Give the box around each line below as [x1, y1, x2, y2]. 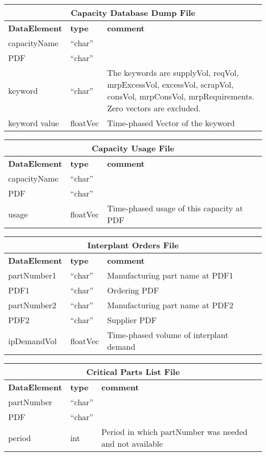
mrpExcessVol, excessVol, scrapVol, [107, 78, 234, 90]
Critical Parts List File [86, 366, 180, 378]
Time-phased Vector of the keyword [107, 117, 235, 129]
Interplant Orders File [87, 239, 179, 251]
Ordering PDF [107, 284, 159, 296]
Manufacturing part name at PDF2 [107, 299, 234, 311]
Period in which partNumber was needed [101, 426, 248, 438]
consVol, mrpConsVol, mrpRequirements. [107, 90, 255, 102]
